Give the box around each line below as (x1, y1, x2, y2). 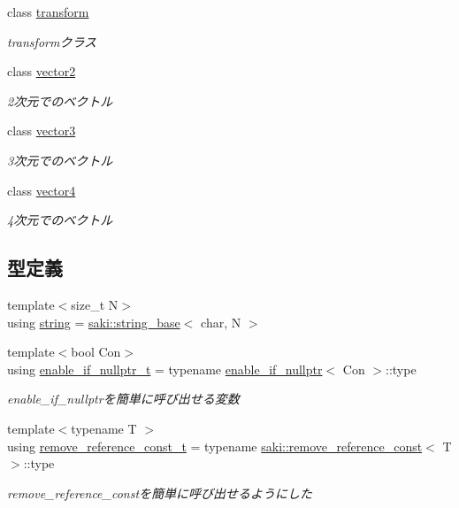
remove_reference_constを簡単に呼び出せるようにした (7, 483, 313, 502)
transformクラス (7, 32, 97, 50)
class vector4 (7, 181, 76, 199)
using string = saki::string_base (7, 312, 180, 331)
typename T (71, 419, 137, 437)
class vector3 (7, 121, 76, 140)
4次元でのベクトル (7, 211, 113, 229)
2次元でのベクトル (7, 91, 113, 110)
